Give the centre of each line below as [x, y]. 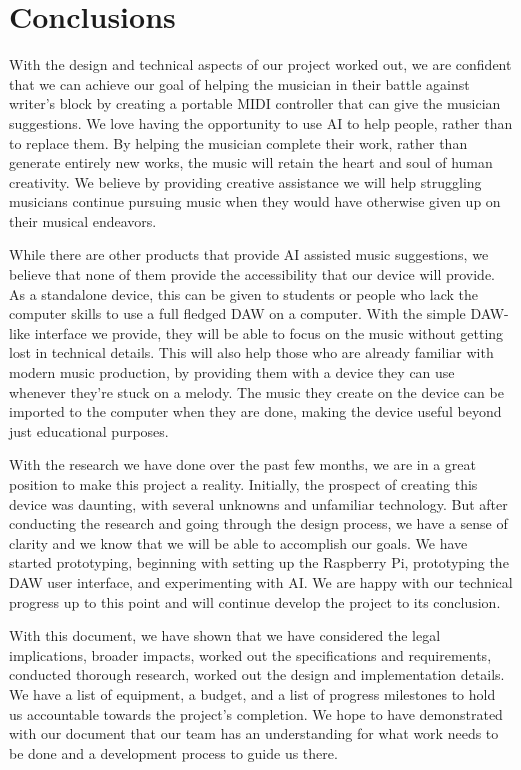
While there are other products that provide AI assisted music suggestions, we [249, 254]
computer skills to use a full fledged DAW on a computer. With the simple [237, 313]
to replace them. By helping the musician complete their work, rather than [238, 142]
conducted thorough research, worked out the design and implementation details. [257, 674]
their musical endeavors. [83, 220]
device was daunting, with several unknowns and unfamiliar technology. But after [258, 503]
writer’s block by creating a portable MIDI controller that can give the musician [255, 103]
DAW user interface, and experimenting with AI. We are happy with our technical [261, 581]
